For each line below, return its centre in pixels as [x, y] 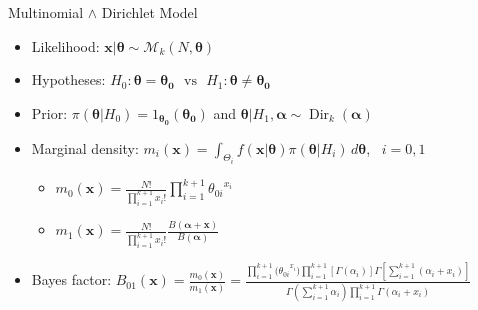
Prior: [49, 112]
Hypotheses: [68, 79]
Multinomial [46, 12]
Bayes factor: [71, 279]
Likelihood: [65, 45]
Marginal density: [85, 147]
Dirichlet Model [149, 12]
